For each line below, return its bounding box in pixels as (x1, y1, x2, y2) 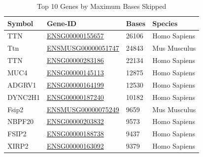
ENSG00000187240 (46, 92, 104, 102)
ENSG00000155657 (46, 31, 104, 41)
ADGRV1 (7, 79, 36, 90)
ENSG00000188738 (46, 128, 104, 139)
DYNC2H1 (7, 92, 40, 102)
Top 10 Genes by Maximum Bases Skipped (37, 1, 167, 11)
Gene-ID (46, 18, 77, 28)
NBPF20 (7, 116, 34, 126)
